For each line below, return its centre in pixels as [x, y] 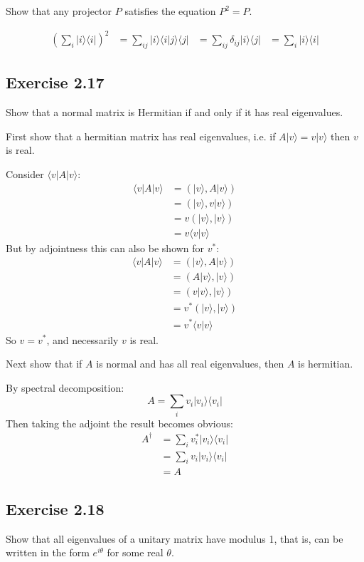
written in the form [48, 552]
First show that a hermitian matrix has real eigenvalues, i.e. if [141, 136]
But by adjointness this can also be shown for [105, 248]
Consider [25, 173]
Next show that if [44, 364]
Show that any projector [59, 11]
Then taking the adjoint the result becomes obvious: [119, 423]
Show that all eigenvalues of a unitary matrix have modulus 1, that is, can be [175, 538]
